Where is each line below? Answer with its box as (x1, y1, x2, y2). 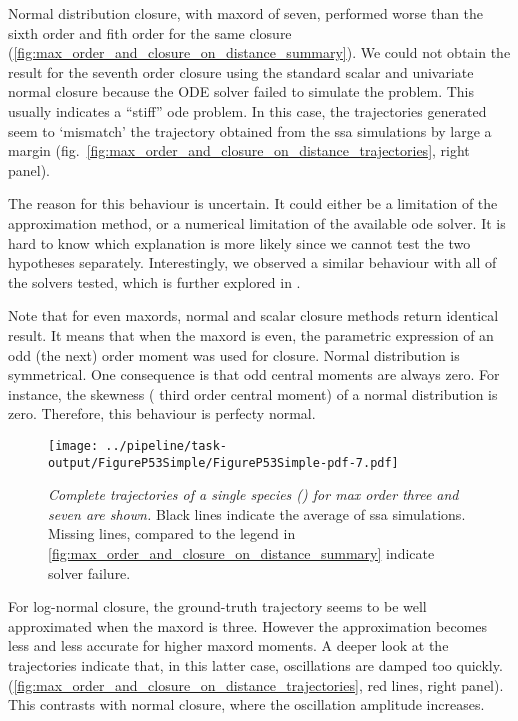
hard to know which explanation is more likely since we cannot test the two (8, 232, 471, 253)
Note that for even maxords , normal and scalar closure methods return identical (8, 305, 499, 326)
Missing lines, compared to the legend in (48, 523, 296, 544)
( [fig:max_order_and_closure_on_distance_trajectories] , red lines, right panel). (8, 674, 504, 695)
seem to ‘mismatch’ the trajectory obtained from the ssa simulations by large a (8, 120, 492, 141)
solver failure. (48, 562, 131, 583)
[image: (48, 438, 99, 453)
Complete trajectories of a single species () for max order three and (48, 484, 459, 505)
